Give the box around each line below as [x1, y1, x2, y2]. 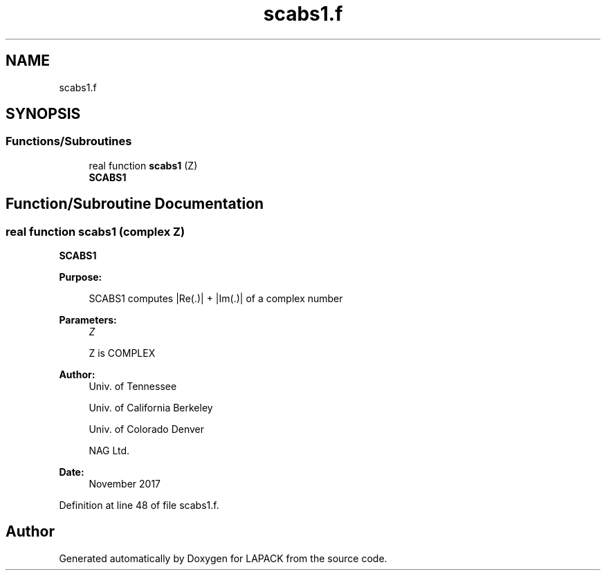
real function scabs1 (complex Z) [6, 224, 185, 239]
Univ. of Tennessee [89, 380, 177, 393]
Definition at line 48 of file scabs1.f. [59, 499, 219, 512]
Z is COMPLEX [89, 347, 156, 360]
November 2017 [89, 478, 161, 490]
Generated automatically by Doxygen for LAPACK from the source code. [59, 552, 387, 564]
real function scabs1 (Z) [89, 159, 198, 171]
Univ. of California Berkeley [89, 402, 213, 414]
